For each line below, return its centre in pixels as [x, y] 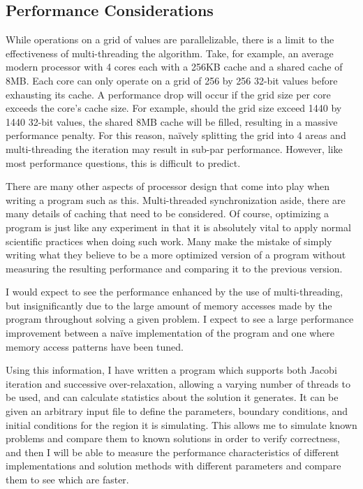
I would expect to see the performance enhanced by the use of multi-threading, [175, 292]
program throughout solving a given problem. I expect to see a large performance [180, 319]
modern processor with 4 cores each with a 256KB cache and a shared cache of [174, 67]
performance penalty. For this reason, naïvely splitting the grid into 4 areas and [176, 135]
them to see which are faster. [67, 480]
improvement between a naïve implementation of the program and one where [170, 333]
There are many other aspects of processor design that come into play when [168, 186]
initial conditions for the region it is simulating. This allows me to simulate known [181, 424]
